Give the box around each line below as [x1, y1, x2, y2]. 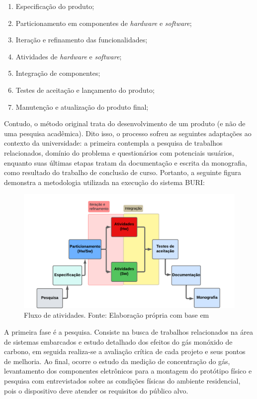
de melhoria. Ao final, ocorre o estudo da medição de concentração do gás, [4, 356, 230, 366]
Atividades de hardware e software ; [15, 51, 122, 61]
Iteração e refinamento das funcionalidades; [15, 34, 148, 45]
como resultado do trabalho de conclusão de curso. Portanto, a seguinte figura [4, 167, 242, 178]
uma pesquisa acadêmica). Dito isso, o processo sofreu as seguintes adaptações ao [4, 128, 252, 138]
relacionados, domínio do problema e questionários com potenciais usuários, [4, 147, 234, 158]
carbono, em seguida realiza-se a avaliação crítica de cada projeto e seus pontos [4, 346, 246, 357]
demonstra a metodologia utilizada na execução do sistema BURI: [4, 177, 205, 187]
